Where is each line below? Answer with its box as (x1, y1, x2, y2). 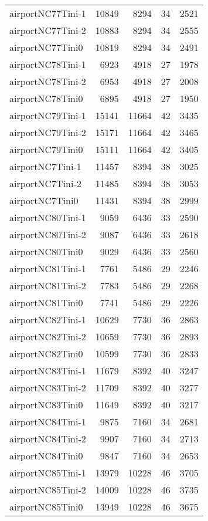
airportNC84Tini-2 (9, 432, 86, 445)
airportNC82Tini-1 (9, 313, 86, 326)
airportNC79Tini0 (9, 143, 83, 156)
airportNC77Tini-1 (9, 6, 86, 20)
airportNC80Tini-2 (9, 228, 86, 241)
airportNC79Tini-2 (9, 126, 86, 139)
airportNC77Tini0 (9, 40, 83, 54)
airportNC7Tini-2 (9, 177, 81, 190)
